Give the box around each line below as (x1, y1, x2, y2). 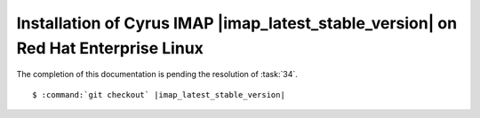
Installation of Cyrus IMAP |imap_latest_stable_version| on (16, 13, 458, 33)
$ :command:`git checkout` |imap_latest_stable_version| (32, 90, 286, 99)
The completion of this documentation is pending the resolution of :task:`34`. (16, 69, 298, 80)
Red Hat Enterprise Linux (16, 38, 204, 58)
